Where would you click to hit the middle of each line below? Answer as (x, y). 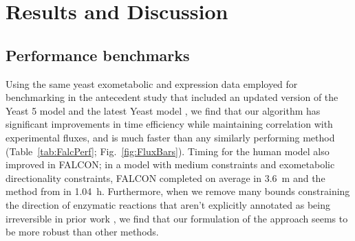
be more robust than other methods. (82, 232)
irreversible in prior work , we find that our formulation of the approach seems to (177, 218)
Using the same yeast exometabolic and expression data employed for (152, 83)
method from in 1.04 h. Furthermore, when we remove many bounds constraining (178, 191)
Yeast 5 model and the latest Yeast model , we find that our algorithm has (163, 110)
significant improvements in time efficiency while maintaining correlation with (169, 124)
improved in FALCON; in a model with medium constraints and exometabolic (170, 164)
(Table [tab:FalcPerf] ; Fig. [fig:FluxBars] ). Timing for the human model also (168, 151)
